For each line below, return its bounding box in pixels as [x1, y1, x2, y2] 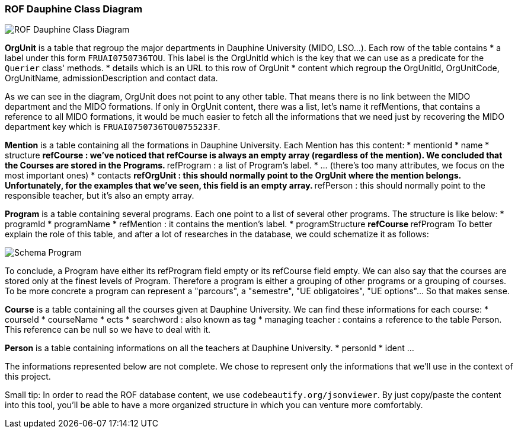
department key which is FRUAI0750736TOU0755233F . [5, 122, 220, 132]
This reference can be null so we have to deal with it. [5, 324, 211, 335]
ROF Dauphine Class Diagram [5, 3, 143, 15]
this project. [5, 371, 51, 382]
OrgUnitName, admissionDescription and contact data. [5, 73, 218, 84]
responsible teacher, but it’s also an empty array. [5, 190, 194, 201]
